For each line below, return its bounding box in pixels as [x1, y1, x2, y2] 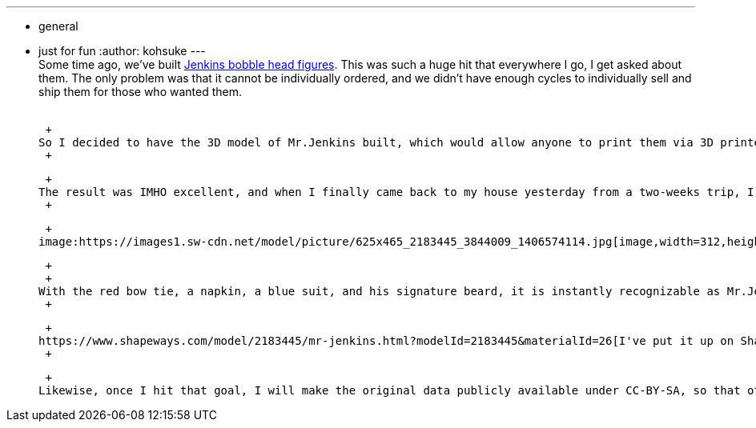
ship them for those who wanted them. [38, 85, 242, 98]
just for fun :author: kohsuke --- [38, 44, 206, 58]
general [38, 19, 78, 33]
